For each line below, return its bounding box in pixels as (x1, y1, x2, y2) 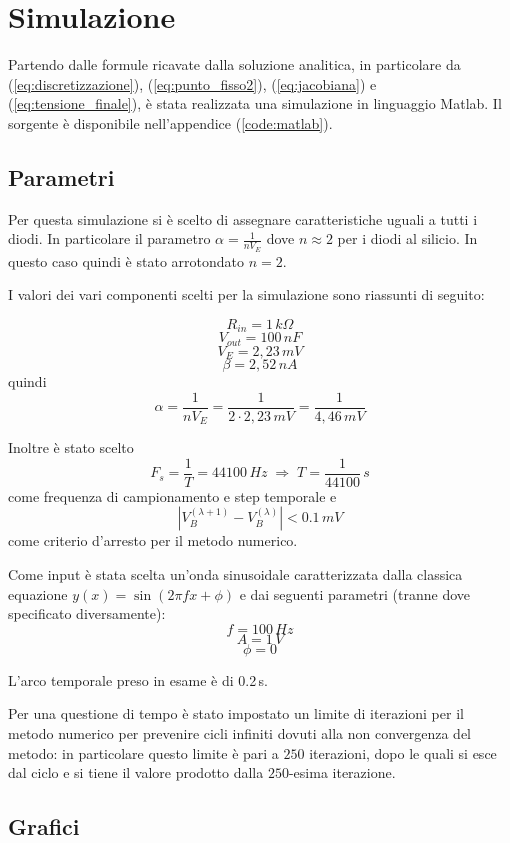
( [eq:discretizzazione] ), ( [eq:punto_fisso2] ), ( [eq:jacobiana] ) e (8, 73, 377, 94)
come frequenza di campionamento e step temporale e (8, 485, 337, 506)
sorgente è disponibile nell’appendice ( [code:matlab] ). (8, 112, 333, 133)
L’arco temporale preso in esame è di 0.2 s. (8, 669, 268, 690)
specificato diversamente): (8, 603, 166, 624)
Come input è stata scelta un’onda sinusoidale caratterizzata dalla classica (8, 564, 463, 585)
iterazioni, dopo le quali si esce (309, 742, 497, 763)
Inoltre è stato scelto (8, 437, 134, 458)
